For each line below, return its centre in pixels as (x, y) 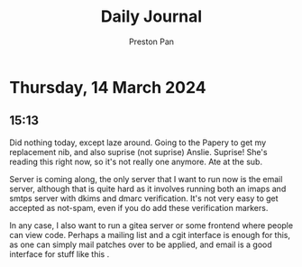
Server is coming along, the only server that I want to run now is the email (146, 179)
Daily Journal (151, 17)
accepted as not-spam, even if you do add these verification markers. (139, 207)
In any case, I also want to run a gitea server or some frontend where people (151, 225)
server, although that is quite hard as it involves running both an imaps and (148, 189)
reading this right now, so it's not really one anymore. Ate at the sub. (136, 161)
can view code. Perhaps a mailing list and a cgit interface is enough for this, (150, 235)
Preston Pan (151, 41)
